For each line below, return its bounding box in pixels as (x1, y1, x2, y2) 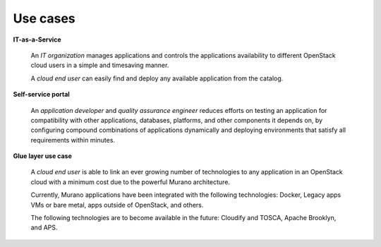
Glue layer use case (13, 152, 72, 160)
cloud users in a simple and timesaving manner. (30, 61, 169, 70)
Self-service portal (13, 90, 70, 99)
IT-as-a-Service (13, 35, 61, 44)
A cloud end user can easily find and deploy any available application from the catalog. (30, 74, 284, 83)
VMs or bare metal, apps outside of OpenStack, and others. (30, 200, 204, 209)
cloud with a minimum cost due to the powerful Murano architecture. (30, 177, 231, 186)
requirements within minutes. (30, 135, 116, 144)
